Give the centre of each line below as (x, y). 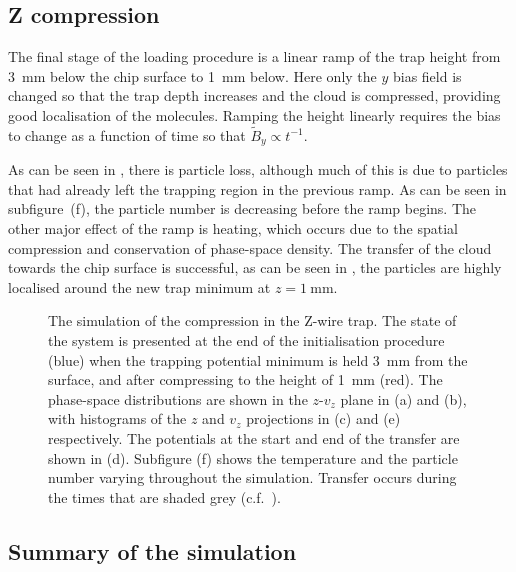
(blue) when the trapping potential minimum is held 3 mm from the (258, 359)
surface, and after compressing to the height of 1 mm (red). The (245, 379)
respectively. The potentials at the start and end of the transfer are (254, 437)
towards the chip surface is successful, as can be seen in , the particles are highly (255, 267)
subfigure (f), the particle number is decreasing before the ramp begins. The (242, 208)
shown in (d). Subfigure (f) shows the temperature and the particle (253, 457)
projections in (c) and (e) (323, 418)
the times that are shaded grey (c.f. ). (164, 496)
